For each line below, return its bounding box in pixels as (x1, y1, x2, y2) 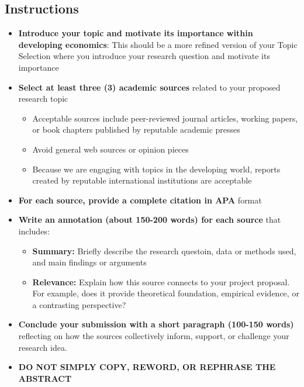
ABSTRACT (18, 372, 72, 384)
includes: (18, 224, 50, 237)
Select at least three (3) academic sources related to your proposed (18, 81, 281, 93)
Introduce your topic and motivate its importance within (18, 27, 253, 39)
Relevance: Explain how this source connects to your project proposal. (32, 275, 290, 288)
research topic (18, 92, 68, 105)
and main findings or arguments (32, 256, 147, 268)
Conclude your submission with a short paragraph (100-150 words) (18, 318, 294, 330)
